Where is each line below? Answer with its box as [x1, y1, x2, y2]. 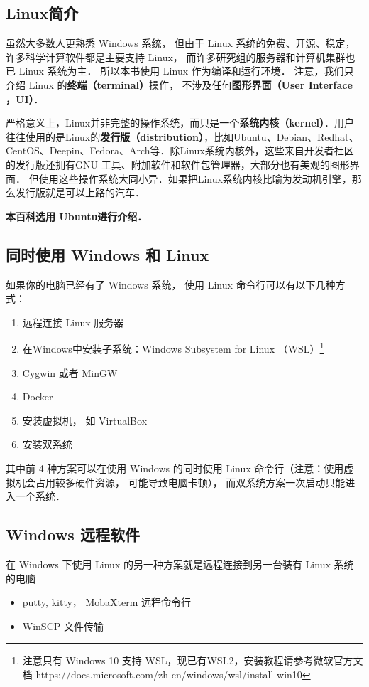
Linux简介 [6, 2, 79, 24]
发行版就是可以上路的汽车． [15, 185, 145, 200]
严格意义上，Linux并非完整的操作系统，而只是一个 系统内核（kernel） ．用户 [6, 115, 355, 130]
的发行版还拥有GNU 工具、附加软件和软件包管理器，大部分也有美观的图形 [6, 156, 350, 171]
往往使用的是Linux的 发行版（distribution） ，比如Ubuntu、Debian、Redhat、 [6, 129, 359, 144]
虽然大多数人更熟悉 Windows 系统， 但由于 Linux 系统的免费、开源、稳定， [6, 36, 356, 50]
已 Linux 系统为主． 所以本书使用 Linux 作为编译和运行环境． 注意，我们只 [6, 63, 354, 78]
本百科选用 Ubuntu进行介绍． [6, 208, 148, 223]
